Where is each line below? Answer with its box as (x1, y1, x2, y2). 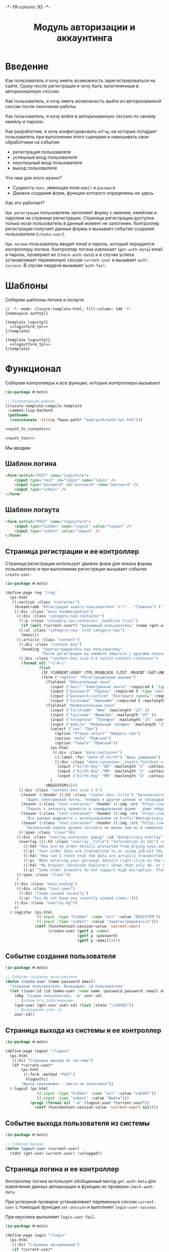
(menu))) (21, 632, 39, 637)
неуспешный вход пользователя (12, 159, 82, 165)
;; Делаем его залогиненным (14, 998, 73, 1003)
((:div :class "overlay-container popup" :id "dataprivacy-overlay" (16, 834, 163, 840)
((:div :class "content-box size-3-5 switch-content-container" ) (18, 656, 158, 661)
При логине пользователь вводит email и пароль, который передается (5, 241, 155, 247)
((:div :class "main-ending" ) (14, 882, 78, 887)
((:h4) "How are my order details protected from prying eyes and (23, 844, 165, 849)
